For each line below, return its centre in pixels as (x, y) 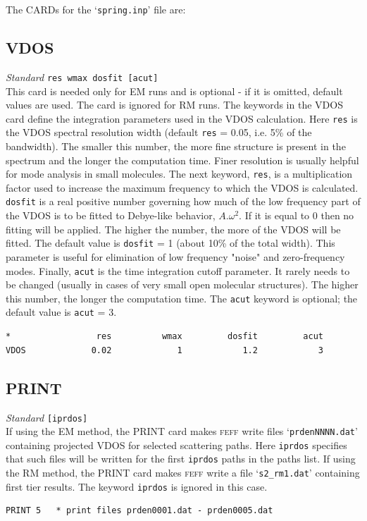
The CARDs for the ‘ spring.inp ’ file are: (96, 9)
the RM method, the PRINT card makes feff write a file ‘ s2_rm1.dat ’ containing (183, 473)
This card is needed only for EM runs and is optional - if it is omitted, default (174, 91)
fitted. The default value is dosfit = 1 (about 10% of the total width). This (170, 243)
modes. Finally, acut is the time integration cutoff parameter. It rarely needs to (178, 270)
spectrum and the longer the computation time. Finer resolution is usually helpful (182, 160)
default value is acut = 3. (61, 312)
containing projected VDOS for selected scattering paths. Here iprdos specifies (176, 445)
